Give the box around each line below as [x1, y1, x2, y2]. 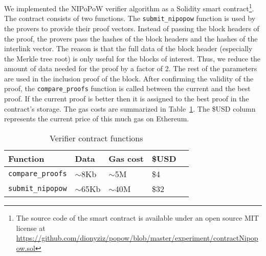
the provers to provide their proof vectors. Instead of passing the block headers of [4, 23, 259, 33]
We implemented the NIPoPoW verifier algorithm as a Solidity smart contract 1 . [4, 2, 254, 13]
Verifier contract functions [50, 132, 143, 144]
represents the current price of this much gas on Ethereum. [4, 113, 189, 124]
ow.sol [16, 242, 35, 253]
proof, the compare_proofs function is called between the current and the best [4, 83, 251, 94]
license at [16, 222, 46, 233]
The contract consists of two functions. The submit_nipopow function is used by [4, 13, 256, 24]
